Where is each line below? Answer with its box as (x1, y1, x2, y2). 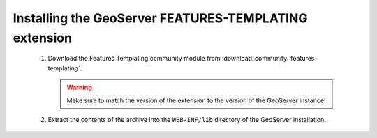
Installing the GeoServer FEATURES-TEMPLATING (13, 10, 308, 26)
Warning (66, 84, 92, 92)
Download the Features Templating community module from (47, 54, 221, 63)
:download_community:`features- (221, 54, 318, 63)
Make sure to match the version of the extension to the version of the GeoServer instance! (66, 96, 326, 105)
